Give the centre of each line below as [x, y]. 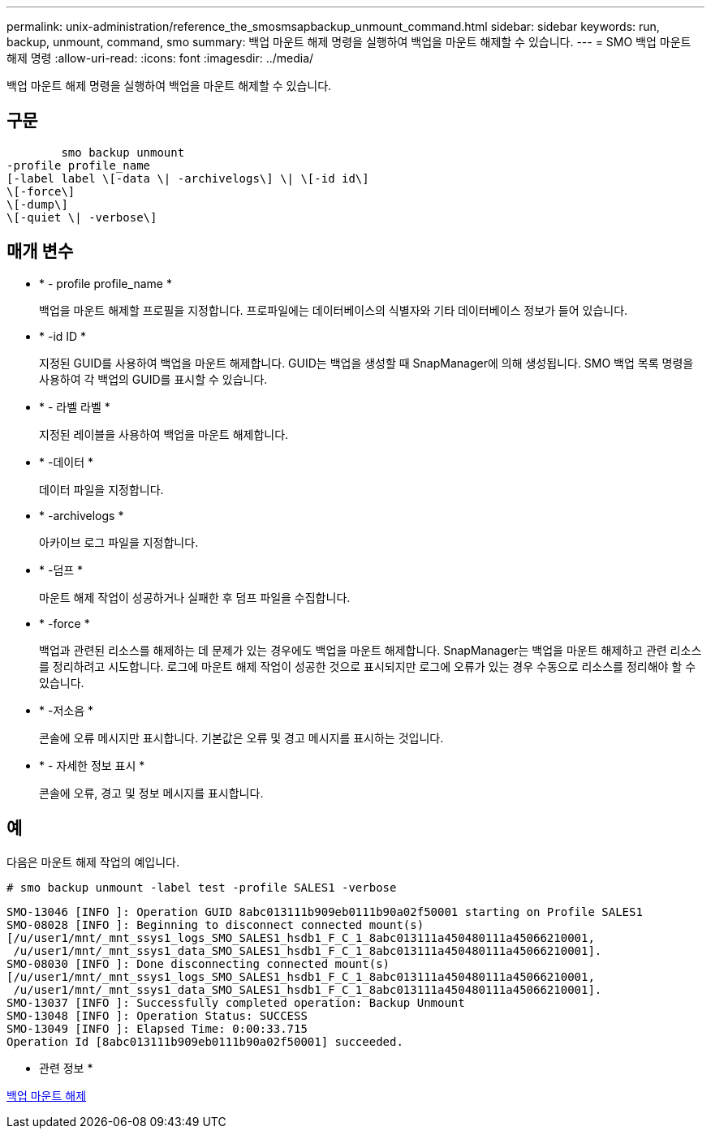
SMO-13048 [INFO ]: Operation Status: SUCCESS [157, 1015]
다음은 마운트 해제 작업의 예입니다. [93, 862]
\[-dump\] [37, 204]
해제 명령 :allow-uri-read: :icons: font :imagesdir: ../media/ [160, 58]
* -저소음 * [66, 710]
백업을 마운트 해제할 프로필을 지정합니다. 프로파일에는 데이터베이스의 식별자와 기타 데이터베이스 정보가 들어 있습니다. [334, 310]
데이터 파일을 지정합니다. [101, 489]
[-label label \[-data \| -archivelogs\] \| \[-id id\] [188, 178]
